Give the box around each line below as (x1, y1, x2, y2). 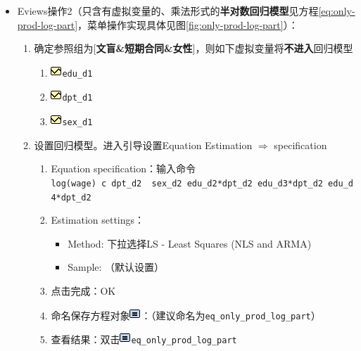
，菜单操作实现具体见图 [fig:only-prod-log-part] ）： (77, 17, 298, 32)
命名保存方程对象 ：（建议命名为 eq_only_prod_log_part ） (51, 307, 321, 322)
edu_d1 (62, 68, 93, 79)
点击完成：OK (51, 283, 116, 298)
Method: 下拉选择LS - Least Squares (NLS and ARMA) (68, 236, 312, 250)
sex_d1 (62, 117, 93, 128)
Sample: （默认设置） (68, 260, 165, 274)
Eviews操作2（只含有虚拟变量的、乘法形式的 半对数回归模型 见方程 (17, 4, 319, 18)
